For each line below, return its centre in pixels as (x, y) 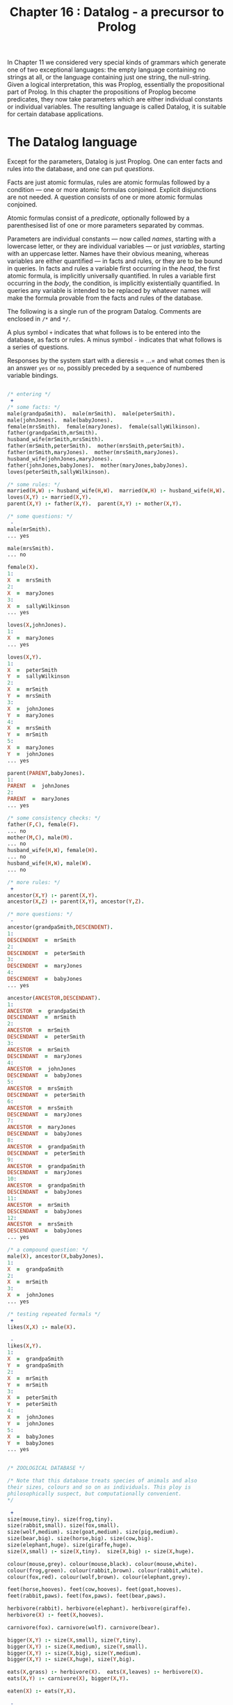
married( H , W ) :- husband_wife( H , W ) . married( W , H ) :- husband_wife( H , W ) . (116, 491)
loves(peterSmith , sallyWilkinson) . (59, 472)
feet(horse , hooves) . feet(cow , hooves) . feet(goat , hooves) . (95, 1590)
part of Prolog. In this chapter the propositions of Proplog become (102, 92)
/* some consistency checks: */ (54, 818)
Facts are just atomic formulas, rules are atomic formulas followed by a (109, 182)
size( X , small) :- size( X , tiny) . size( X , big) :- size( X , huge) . (101, 1551)
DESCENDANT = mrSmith (42, 1017)
